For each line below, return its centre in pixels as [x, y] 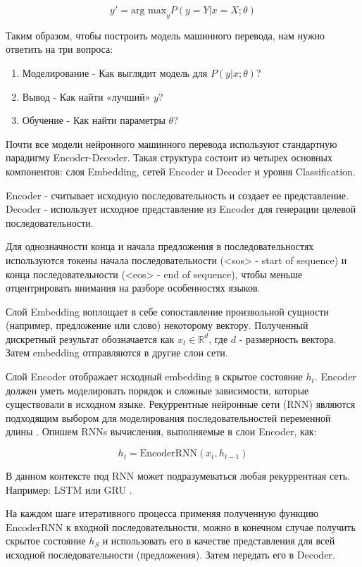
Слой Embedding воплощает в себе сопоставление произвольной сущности [167, 311]
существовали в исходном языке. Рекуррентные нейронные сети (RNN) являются [181, 404]
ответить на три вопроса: [60, 49]
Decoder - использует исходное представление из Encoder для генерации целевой [181, 209]
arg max [149, 11]
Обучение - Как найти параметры [94, 120]
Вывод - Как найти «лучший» [86, 96]
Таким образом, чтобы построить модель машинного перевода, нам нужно [166, 35]
